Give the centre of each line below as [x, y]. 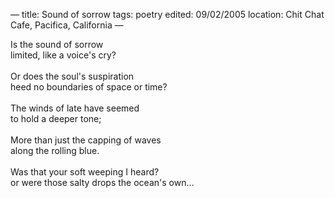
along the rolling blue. [55, 150]
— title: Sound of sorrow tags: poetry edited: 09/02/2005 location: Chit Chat [167, 14]
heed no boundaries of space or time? [89, 87]
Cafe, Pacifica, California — [67, 25]
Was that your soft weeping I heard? [85, 172]
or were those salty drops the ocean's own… [102, 182]
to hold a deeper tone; [56, 118]
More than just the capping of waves [86, 140]
